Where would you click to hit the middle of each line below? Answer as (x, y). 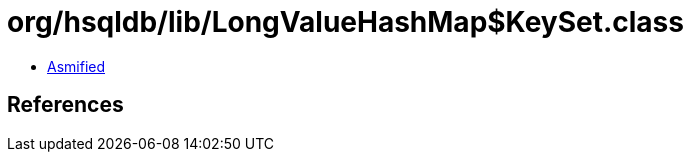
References (65, 105)
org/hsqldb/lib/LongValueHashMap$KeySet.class (345, 22)
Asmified (76, 66)
